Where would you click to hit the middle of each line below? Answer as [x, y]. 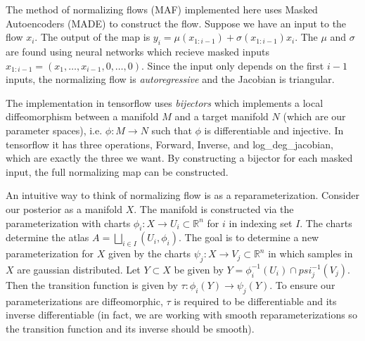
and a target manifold [222, 116]
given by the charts [149, 253]
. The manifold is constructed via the [214, 208]
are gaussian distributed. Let [79, 269]
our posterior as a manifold [64, 208]
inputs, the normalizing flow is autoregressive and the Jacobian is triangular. [170, 79]
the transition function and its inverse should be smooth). [130, 328]
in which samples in [310, 253]
